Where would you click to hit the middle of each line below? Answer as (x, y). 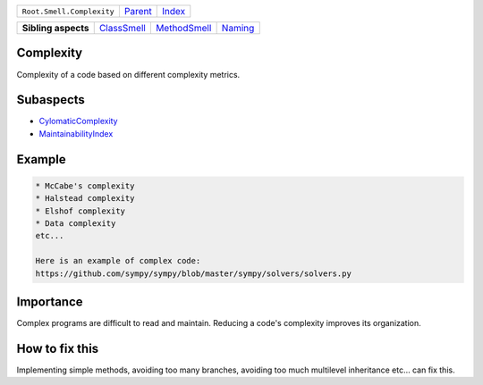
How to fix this (58, 348)
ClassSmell (123, 28)
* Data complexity (76, 223)
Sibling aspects (55, 28)
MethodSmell (183, 28)
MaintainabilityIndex (76, 133)
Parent (138, 11)
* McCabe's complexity (85, 186)
